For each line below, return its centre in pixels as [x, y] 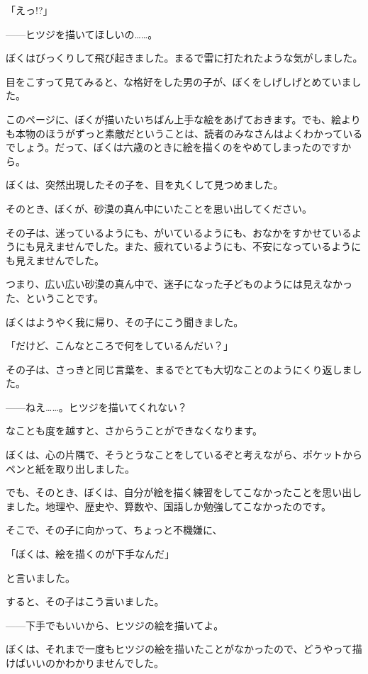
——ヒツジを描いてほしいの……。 [82, 34]
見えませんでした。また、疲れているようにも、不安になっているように [198, 246]
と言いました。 [40, 577]
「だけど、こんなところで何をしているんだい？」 [119, 346]
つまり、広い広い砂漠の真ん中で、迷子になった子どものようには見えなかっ [179, 284]
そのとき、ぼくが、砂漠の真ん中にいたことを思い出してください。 [159, 208]
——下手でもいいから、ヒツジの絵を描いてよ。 [115, 625]
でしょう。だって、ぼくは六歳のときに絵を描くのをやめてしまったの [164, 147]
